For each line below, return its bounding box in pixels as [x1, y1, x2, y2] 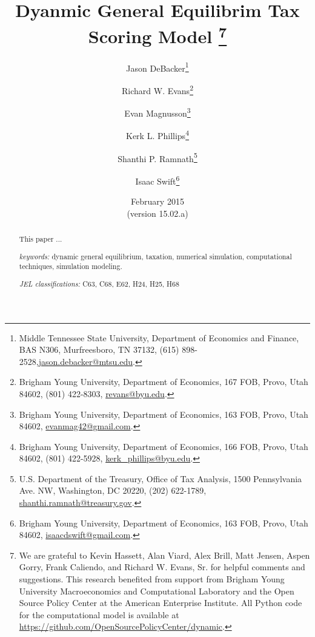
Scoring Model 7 [88, 21, 227, 49]
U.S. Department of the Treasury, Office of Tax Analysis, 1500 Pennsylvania [19, 472, 302, 485]
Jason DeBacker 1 [126, 60, 189, 74]
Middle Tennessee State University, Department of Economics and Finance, [19, 331, 299, 344]
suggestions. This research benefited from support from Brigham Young [19, 573, 285, 585]
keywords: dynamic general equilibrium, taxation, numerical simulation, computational [19, 251, 292, 261]
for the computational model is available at [19, 608, 179, 621]
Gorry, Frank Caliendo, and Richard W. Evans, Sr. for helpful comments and [19, 560, 305, 573]
